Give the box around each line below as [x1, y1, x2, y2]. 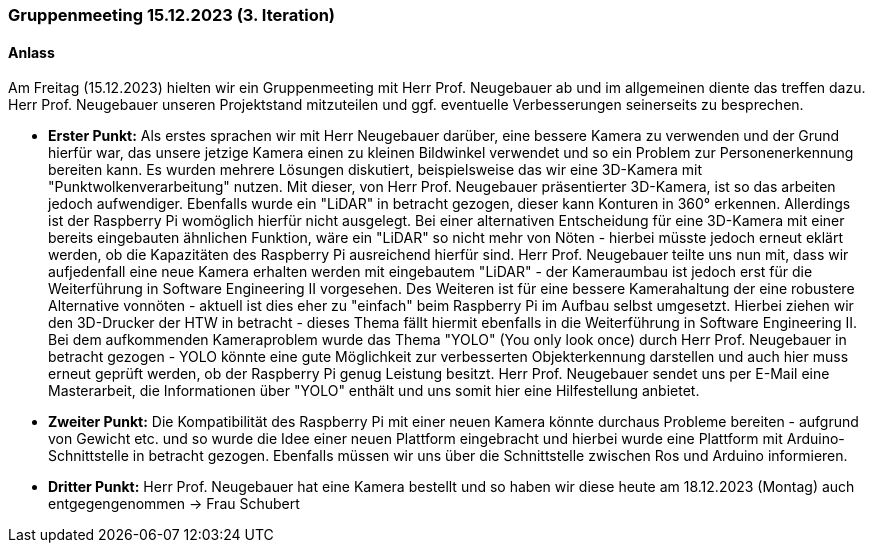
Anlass [8, 43, 55, 61]
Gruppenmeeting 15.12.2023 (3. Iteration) [8, 5, 336, 25]
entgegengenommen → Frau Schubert [48, 495, 300, 513]
